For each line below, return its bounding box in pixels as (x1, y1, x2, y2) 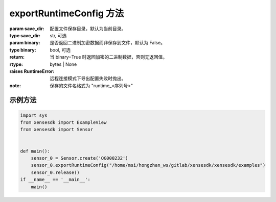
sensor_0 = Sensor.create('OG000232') (31, 156, 128, 161)
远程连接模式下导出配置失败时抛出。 (50, 75, 126, 82)
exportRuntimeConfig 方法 (9, 8, 124, 19)
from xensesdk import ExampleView (20, 120, 107, 125)
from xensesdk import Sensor (20, 127, 94, 133)
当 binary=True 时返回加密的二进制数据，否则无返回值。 (50, 54, 168, 60)
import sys (20, 112, 48, 118)
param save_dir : (9, 26, 44, 32)
